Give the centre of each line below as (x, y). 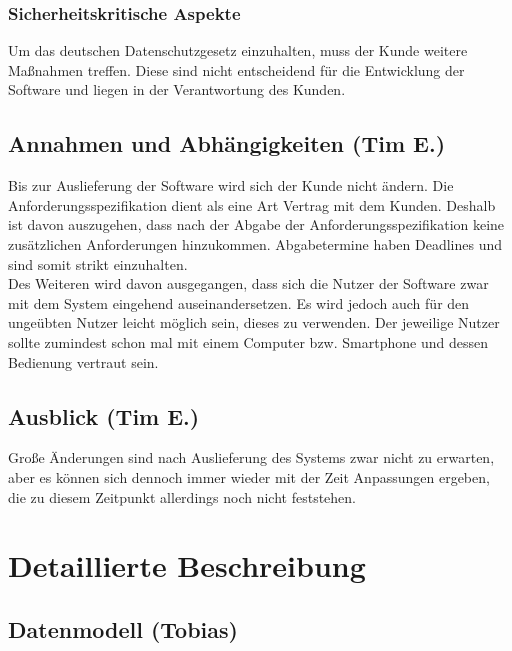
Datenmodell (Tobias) (123, 628)
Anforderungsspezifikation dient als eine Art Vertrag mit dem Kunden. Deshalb (252, 204)
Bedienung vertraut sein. (83, 361)
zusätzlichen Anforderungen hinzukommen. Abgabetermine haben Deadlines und (255, 243)
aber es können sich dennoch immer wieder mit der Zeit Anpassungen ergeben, (249, 476)
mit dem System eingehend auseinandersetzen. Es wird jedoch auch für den (239, 302)
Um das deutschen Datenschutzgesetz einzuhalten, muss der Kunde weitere (238, 50)
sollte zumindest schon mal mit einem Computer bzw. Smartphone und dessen (248, 341)
